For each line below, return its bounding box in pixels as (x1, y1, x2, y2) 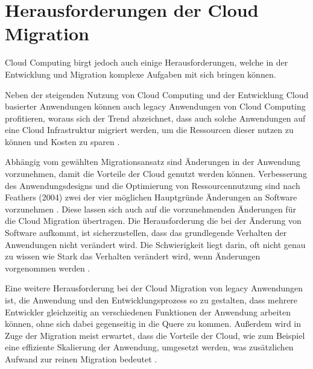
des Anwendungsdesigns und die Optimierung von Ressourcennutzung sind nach (5, 179, 300, 191)
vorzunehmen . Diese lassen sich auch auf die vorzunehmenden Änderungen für (5, 202, 296, 215)
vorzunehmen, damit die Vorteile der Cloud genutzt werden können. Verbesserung (5, 167, 307, 180)
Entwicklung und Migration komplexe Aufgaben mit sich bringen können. (5, 67, 276, 80)
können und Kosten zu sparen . (5, 135, 120, 147)
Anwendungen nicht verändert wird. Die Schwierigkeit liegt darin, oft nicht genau (5, 238, 306, 250)
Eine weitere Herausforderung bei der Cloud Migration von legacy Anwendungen (5, 282, 303, 294)
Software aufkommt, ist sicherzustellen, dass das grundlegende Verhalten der (5, 226, 287, 239)
